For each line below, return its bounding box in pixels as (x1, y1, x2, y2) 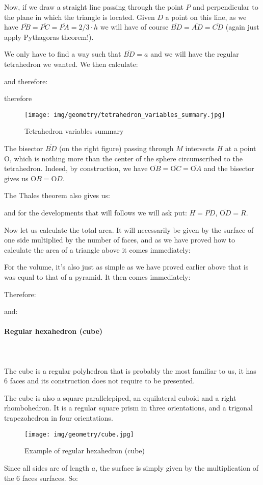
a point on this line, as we (165, 11, 247, 22)
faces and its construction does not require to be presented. (10, 375, 195, 386)
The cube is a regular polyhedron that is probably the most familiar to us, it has (4, 365, 256, 376)
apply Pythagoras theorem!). (4, 31, 94, 42)
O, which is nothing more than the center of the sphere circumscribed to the (4, 153, 243, 163)
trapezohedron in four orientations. (4, 413, 113, 423)
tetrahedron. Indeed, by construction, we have (4, 163, 148, 174)
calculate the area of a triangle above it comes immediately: (4, 244, 191, 255)
